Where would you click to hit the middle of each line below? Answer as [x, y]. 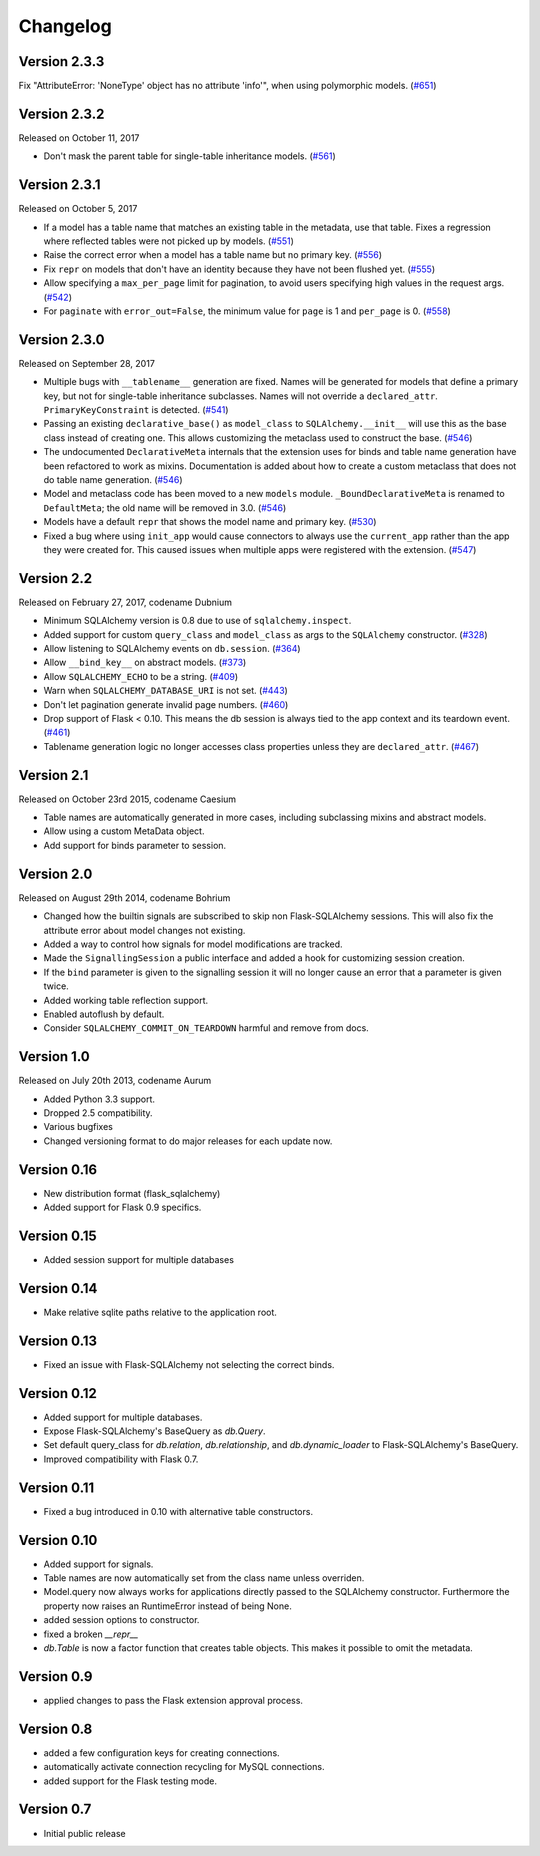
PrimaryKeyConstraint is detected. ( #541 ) [136, 410]
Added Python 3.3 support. [99, 1099]
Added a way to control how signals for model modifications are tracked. [193, 944]
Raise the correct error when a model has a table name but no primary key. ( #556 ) [213, 255]
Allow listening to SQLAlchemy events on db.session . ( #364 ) [172, 649]
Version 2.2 [55, 578]
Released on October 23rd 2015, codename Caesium [127, 799]
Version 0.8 [55, 1728]
